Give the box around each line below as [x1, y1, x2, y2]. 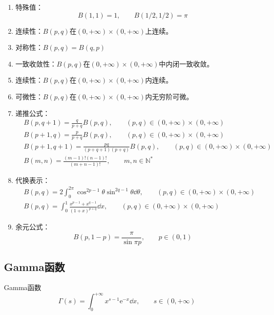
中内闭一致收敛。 [159, 58, 214, 68]
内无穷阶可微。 [145, 91, 193, 101]
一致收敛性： [15, 58, 57, 68]
